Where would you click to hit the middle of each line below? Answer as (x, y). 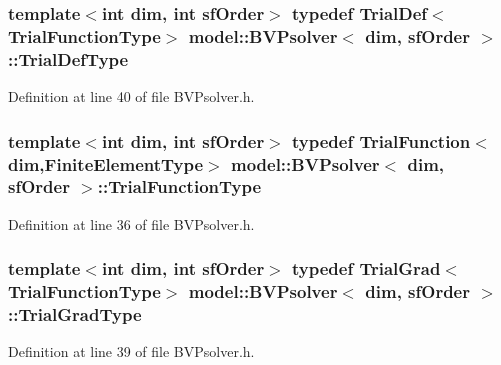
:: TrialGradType (75, 314)
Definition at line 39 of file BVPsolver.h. (131, 351)
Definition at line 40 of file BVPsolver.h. (131, 96)
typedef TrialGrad (366, 268)
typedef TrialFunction (381, 140)
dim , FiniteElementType (106, 163)
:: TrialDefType (68, 58)
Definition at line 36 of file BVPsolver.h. (131, 223)
